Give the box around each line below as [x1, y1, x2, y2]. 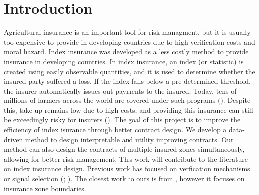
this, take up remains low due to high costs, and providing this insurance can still [4, 104, 253, 115]
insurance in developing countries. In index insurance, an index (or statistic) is [4, 56, 244, 66]
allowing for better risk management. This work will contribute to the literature [4, 153, 248, 164]
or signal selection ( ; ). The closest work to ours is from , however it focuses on [4, 173, 245, 184]
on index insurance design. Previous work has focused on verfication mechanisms [4, 163, 250, 174]
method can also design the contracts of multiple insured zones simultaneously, [4, 144, 245, 154]
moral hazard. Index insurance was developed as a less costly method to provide [4, 46, 249, 57]
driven [4, 134, 23, 144]
